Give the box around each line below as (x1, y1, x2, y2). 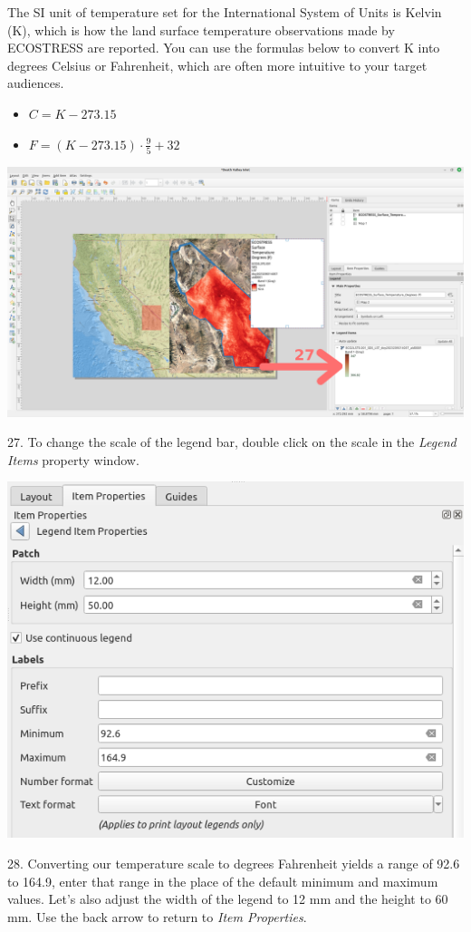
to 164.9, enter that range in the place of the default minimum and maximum (7, 871, 438, 890)
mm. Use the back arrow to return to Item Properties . (7, 907, 307, 926)
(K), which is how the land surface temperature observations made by (7, 20, 395, 39)
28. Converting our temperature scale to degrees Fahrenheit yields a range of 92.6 (7, 854, 460, 873)
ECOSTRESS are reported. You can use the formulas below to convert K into (7, 38, 440, 57)
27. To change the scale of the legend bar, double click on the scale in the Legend (7, 432, 457, 451)
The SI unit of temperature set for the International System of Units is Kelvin (7, 3, 442, 21)
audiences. (7, 73, 64, 92)
